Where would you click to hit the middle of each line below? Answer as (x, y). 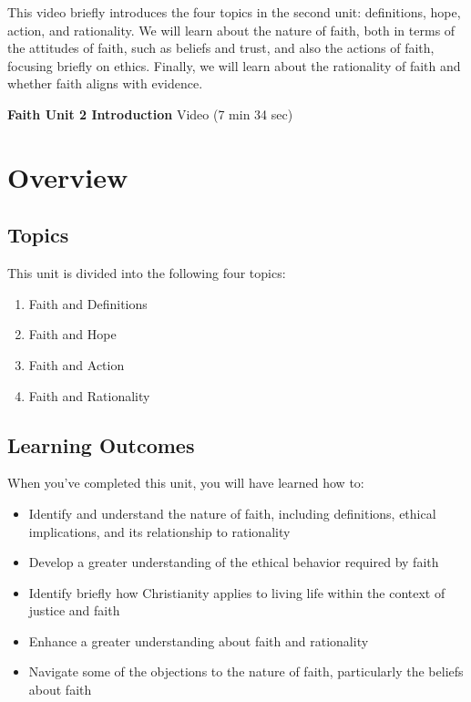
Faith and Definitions (88, 303)
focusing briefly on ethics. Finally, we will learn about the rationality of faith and (234, 65)
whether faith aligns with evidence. (105, 83)
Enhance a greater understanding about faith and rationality (199, 640)
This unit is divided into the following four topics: (147, 273)
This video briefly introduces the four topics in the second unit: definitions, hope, (234, 12)
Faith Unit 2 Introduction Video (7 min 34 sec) (150, 114)
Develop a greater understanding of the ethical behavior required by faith (234, 562)
